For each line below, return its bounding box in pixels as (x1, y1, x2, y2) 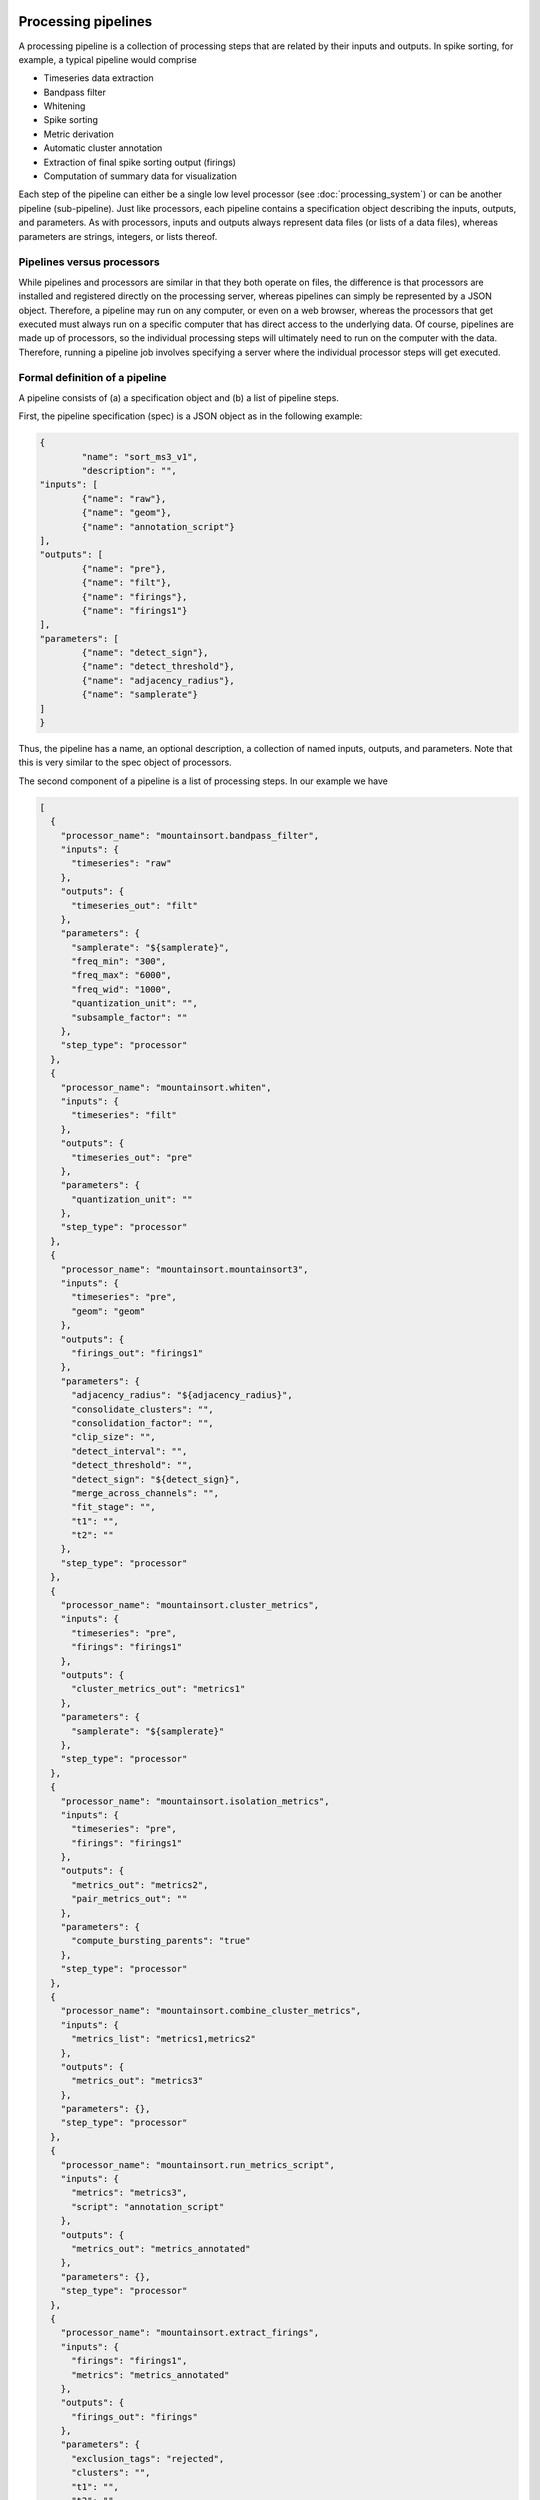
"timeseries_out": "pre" (71, 1151, 194, 1163)
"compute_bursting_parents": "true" (71, 1935, 251, 1947)
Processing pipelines (18, 13, 153, 30)
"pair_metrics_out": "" (71, 1893, 188, 1905)
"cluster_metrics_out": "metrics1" (71, 1683, 246, 1695)
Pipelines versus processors (18, 255, 160, 269)
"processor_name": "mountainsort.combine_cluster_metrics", (60, 2005, 362, 2017)
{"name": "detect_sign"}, (81, 647, 209, 659)
